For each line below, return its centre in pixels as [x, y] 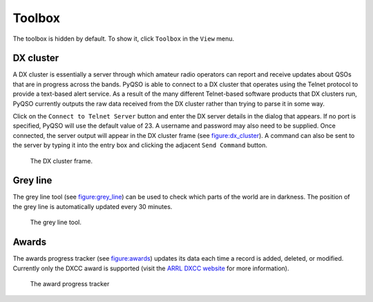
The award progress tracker [70, 283]
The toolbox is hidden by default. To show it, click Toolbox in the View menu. [124, 39]
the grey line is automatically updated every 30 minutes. [93, 206]
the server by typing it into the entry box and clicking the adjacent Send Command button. [140, 145]
